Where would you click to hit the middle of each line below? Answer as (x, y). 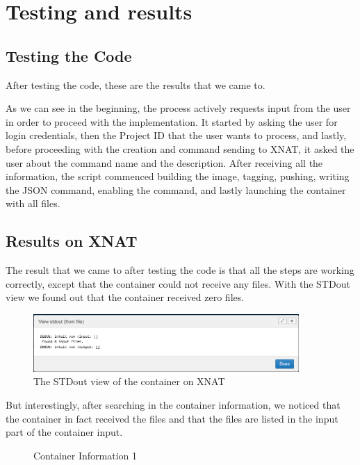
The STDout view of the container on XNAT (129, 381)
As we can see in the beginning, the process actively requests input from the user (178, 108)
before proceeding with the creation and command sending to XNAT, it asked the (180, 148)
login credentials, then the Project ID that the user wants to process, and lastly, (176, 135)
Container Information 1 (85, 455)
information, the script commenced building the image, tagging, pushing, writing (178, 176)
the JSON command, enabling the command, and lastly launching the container (176, 189)
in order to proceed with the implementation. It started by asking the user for (172, 121)
